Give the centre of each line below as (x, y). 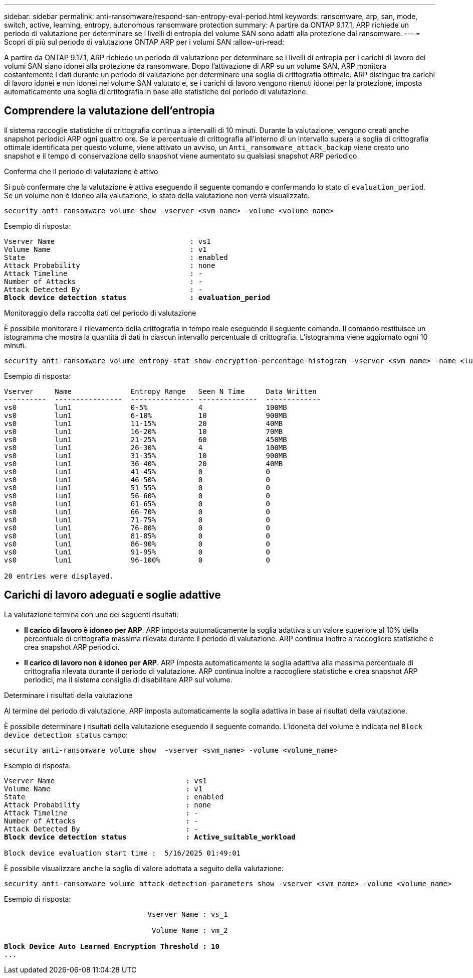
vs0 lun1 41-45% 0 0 (137, 471)
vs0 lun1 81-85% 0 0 (137, 536)
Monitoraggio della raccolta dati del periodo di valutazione (100, 313)
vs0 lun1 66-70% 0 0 (137, 512)
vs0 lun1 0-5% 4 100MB (146, 407)
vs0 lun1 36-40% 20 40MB (144, 463)
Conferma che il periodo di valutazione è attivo (81, 171)
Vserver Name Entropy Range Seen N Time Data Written (160, 391)
